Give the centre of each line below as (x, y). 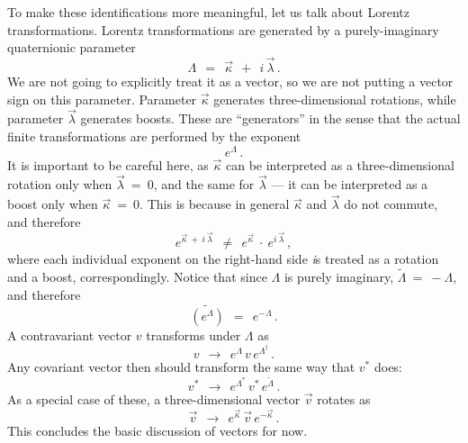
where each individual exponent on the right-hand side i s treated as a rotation (223, 259)
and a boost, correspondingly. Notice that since (137, 276)
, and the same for (204, 184)
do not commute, (391, 204)
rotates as (344, 398)
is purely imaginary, (339, 276)
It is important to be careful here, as (108, 164)
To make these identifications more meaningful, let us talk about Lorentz (208, 12)
